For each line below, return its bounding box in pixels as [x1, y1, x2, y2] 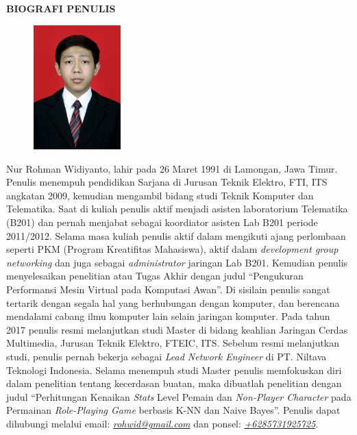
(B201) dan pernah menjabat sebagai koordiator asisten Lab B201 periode [6, 215, 318, 229]
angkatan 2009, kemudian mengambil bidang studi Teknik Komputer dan [6, 188, 314, 202]
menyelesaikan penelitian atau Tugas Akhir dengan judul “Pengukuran [6, 269, 304, 283]
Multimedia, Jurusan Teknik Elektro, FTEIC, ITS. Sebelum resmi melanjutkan [6, 336, 340, 350]
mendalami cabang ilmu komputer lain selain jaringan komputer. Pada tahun [6, 309, 330, 323]
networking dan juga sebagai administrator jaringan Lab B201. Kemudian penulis [6, 255, 348, 269]
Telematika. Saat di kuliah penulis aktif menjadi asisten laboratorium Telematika [6, 201, 348, 216]
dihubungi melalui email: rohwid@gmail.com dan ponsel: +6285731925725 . [6, 416, 319, 430]
